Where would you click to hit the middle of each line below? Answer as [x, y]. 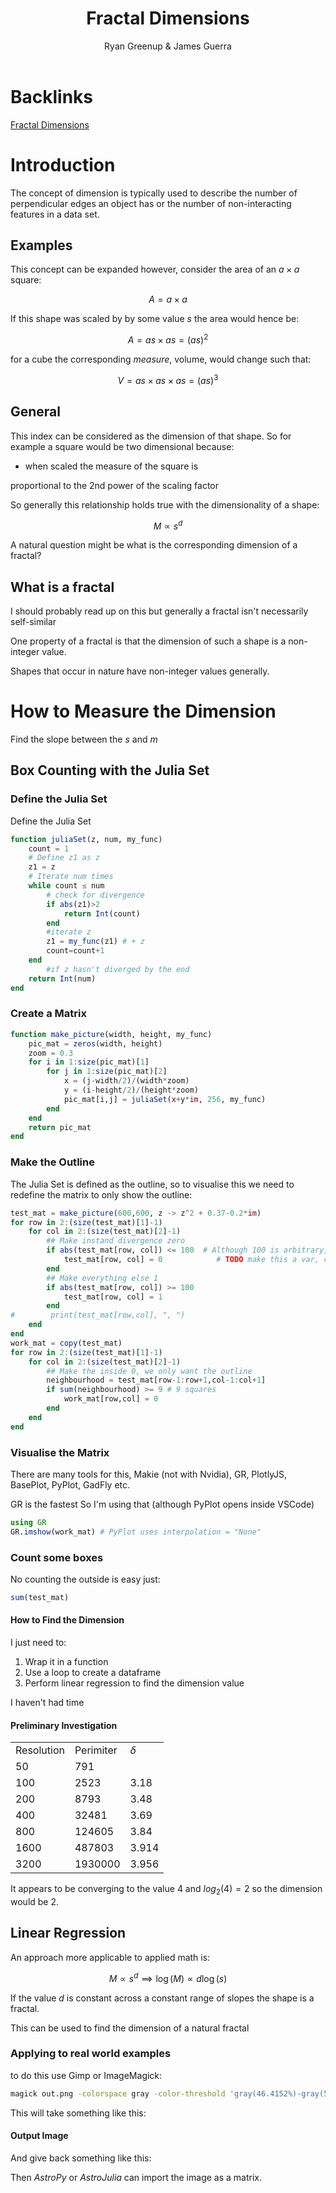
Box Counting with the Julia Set [110, 770]
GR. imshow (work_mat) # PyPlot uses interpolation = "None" [136, 1532]
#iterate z [69, 932]
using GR [28, 1522]
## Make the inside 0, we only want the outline [149, 1371]
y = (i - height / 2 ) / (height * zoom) [131, 1090]
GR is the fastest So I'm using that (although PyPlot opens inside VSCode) [162, 1504]
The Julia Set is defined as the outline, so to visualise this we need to [152, 1184]
